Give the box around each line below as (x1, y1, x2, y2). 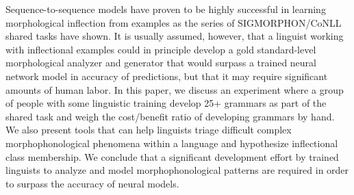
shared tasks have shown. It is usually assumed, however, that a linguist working (5, 29, 344, 43)
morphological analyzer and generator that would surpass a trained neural (5, 55, 316, 70)
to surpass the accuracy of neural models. (5, 176, 179, 190)
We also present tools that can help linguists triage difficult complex (5, 122, 292, 137)
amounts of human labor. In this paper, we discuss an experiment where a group (5, 82, 344, 96)
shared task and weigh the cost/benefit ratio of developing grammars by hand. (5, 109, 335, 123)
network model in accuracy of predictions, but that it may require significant (5, 68, 328, 83)
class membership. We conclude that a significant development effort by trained (5, 149, 339, 164)
